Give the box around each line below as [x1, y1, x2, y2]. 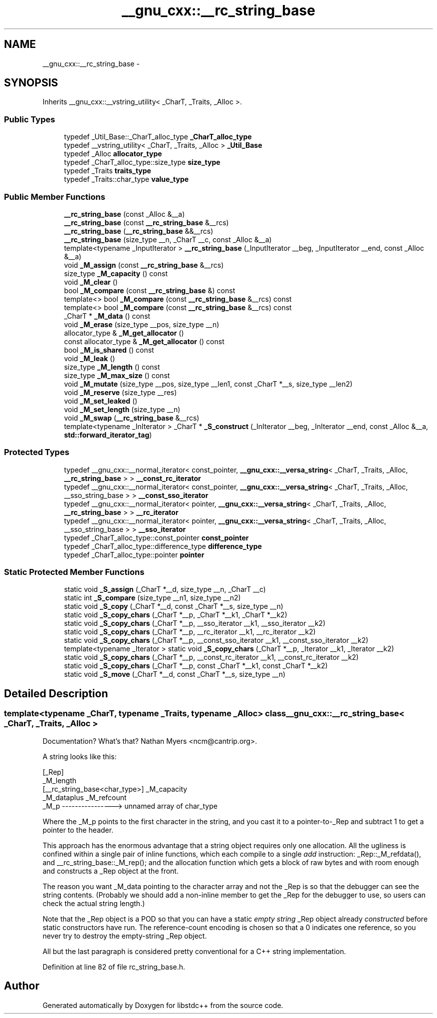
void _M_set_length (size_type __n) [64, 405, 181, 414]
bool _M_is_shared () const [64, 345, 154, 354]
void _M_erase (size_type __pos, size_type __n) [64, 320, 219, 329]
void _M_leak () [64, 354, 115, 363]
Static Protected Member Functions [4, 567, 145, 577]
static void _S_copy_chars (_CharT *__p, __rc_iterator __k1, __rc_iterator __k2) [64, 627, 316, 636]
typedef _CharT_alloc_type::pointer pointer [64, 550, 205, 559]
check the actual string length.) [42, 899, 145, 908]
